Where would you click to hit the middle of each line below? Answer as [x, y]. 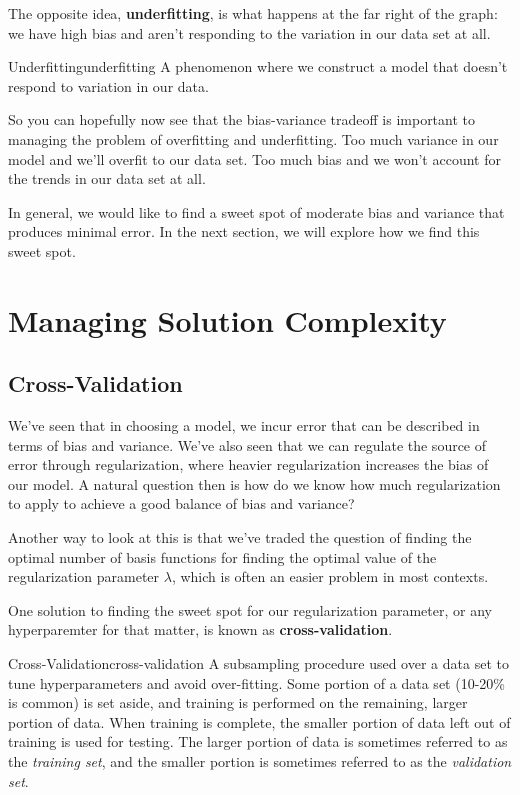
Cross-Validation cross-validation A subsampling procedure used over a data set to [258, 663]
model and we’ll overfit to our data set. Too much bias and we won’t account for [254, 158]
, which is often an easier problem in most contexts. [330, 576]
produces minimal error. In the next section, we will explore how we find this [244, 231]
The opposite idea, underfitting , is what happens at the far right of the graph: [253, 13]
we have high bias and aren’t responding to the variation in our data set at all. [249, 32]
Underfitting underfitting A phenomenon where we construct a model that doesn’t [258, 66]
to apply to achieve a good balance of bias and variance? [181, 503]
